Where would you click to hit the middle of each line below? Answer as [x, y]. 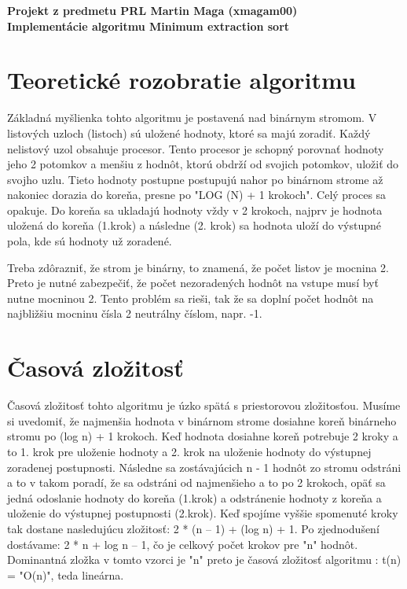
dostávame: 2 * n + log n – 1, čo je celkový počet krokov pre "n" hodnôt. [183, 544]
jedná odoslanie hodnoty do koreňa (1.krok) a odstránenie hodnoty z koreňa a [194, 497]
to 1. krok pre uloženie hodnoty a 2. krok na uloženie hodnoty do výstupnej [189, 451]
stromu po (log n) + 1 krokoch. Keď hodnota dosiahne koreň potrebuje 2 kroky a [203, 436]
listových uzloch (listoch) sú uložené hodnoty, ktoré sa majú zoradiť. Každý [189, 133]
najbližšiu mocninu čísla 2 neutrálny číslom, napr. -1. [135, 313]
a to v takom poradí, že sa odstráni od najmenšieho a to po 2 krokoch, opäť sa [196, 482]
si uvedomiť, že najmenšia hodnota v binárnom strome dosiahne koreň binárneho [202, 420]
